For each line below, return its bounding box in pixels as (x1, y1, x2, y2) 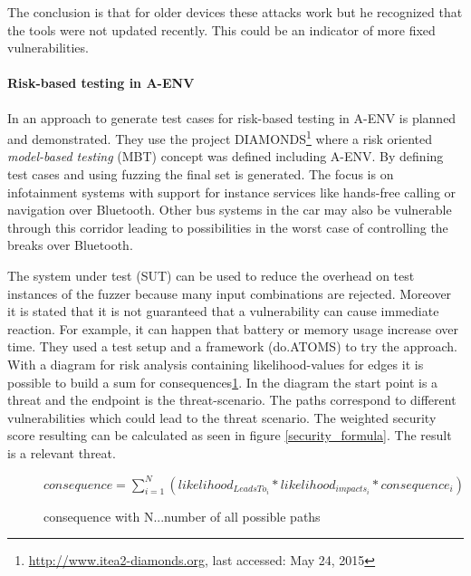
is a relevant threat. (7, 443, 116, 462)
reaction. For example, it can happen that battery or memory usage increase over (7, 319, 458, 338)
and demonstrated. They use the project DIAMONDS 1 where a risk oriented (7, 127, 433, 148)
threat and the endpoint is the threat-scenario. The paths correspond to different (7, 390, 457, 409)
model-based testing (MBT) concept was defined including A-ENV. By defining (7, 147, 444, 166)
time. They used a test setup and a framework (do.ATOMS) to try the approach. (7, 337, 457, 356)
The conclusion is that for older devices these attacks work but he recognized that (7, 3, 463, 21)
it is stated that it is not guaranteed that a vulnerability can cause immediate (7, 302, 439, 321)
